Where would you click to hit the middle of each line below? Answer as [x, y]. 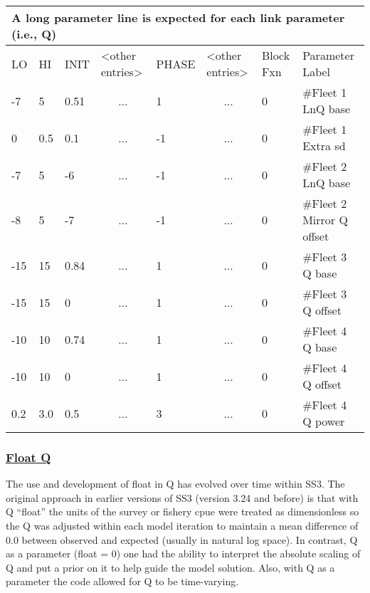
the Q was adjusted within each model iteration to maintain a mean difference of [182, 525]
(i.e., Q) [34, 34]
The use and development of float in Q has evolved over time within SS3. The [175, 484]
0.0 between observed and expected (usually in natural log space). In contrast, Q [182, 539]
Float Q [28, 457]
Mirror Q [325, 220]
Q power [324, 421]
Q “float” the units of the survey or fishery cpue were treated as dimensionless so [183, 511]
